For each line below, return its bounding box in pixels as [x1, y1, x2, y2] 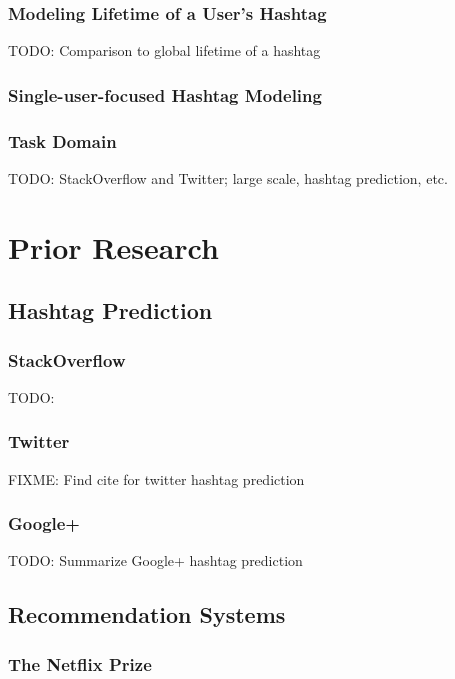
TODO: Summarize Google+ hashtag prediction [8, 550, 303, 571]
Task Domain [8, 128, 117, 153]
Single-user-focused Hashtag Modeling [8, 82, 322, 107]
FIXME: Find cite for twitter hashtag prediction [8, 468, 305, 489]
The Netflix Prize [8, 651, 152, 676]
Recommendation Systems [8, 599, 286, 630]
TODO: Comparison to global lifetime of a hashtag [8, 40, 321, 61]
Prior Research [8, 226, 219, 267]
